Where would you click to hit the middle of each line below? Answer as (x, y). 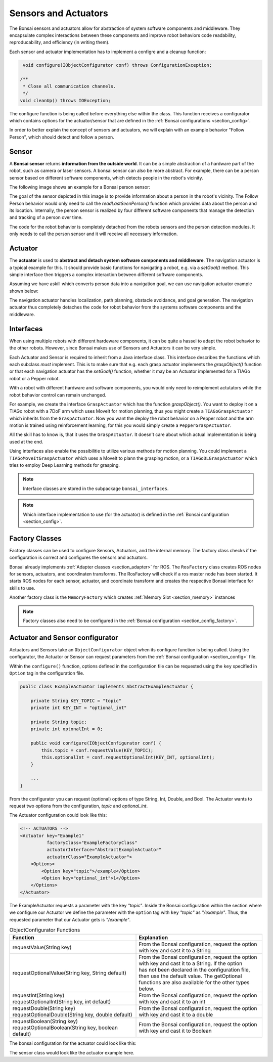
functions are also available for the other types (194, 983)
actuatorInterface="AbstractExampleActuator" (104, 850)
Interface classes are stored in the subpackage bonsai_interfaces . (96, 489)
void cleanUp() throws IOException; (65, 100)
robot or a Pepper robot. (35, 378)
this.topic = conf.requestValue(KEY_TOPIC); (97, 750)
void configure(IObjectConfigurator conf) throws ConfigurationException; (118, 65)
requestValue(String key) (42, 947)
